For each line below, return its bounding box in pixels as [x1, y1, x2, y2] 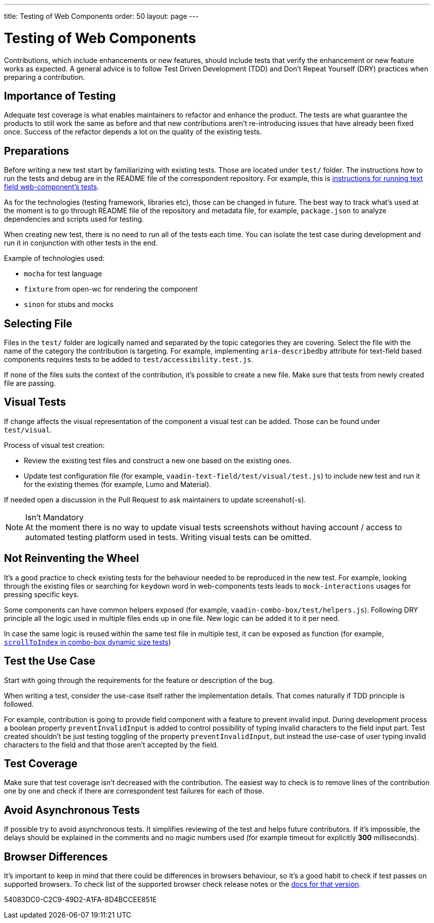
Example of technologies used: [4, 254, 105, 263]
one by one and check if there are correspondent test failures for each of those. [4, 787, 265, 796]
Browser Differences [4, 850, 108, 863]
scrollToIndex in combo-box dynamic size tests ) [4, 637, 171, 646]
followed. [4, 699, 34, 708]
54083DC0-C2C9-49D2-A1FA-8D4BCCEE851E [4, 895, 157, 904]
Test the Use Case [4, 655, 96, 668]
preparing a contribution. [4, 72, 85, 81]
